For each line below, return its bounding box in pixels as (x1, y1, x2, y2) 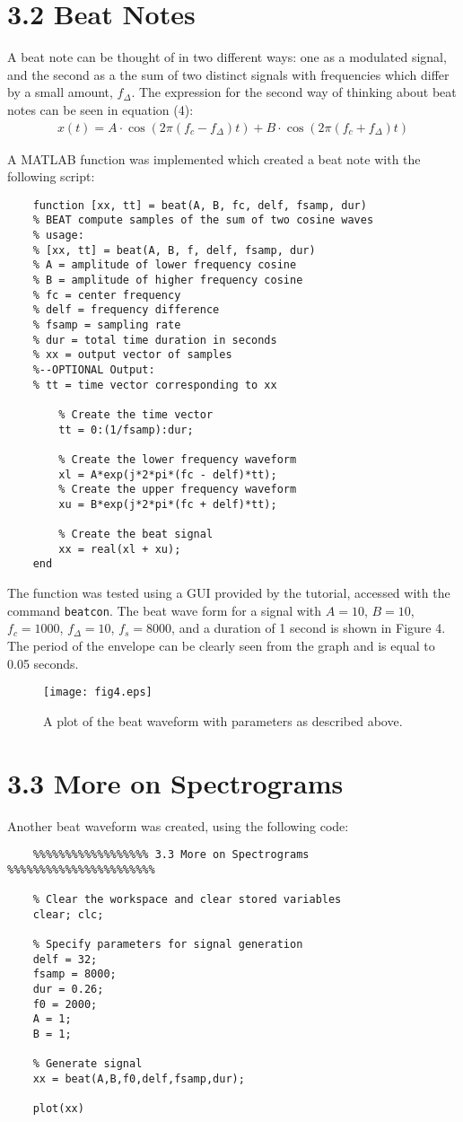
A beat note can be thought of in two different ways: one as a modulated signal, (7, 48, 447, 66)
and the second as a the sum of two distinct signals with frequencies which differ (7, 65, 450, 83)
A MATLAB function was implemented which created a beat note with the (7, 149, 421, 168)
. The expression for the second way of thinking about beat (131, 83, 457, 101)
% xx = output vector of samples (32, 348, 232, 362)
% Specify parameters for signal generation (32, 938, 303, 951)
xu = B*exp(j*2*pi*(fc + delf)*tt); (58, 497, 277, 511)
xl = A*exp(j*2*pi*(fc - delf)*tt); (58, 468, 277, 481)
